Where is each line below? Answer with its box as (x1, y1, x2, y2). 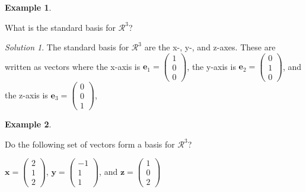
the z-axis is (5, 88, 48, 101)
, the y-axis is (187, 60, 236, 72)
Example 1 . (5, 1, 52, 13)
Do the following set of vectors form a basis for (5, 137, 175, 150)
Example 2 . (5, 118, 52, 130)
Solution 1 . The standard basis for (5, 41, 129, 53)
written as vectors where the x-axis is (5, 60, 141, 72)
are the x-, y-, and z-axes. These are (144, 41, 276, 53)
